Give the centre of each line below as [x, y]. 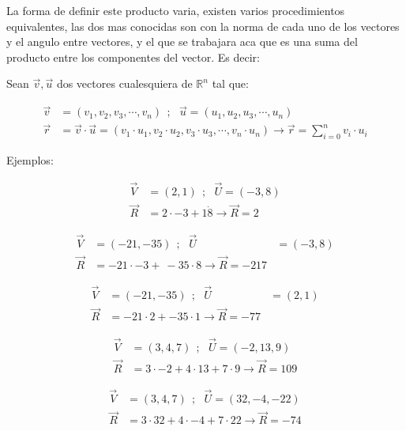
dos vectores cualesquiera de [124, 83]
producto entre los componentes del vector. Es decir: [133, 57]
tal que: [230, 83]
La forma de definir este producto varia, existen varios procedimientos [176, 10]
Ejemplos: [30, 160]
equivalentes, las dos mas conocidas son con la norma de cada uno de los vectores [203, 26]
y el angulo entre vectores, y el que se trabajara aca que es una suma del [182, 42]
